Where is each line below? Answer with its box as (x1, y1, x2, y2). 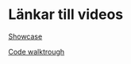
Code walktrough (8, 47, 65, 56)
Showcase (8, 32, 43, 41)
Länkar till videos (8, 6, 124, 24)
